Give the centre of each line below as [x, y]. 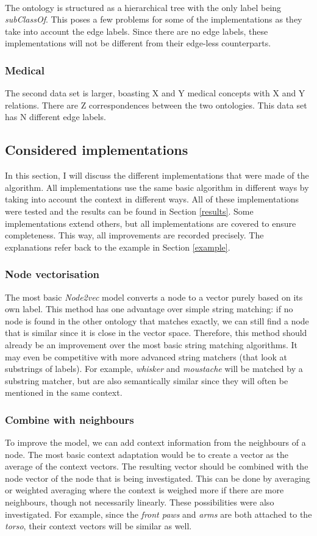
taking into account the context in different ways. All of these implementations [152, 199]
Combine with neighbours [69, 419]
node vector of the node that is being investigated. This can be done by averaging [158, 478]
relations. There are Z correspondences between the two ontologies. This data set [156, 105]
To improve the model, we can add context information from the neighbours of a [155, 442]
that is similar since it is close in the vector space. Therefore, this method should [156, 333]
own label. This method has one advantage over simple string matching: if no [149, 309]
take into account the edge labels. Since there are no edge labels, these [137, 31]
